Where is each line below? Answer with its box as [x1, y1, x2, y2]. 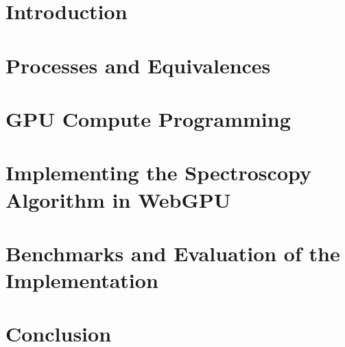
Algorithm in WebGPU [5, 185, 231, 213]
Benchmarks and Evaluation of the [5, 239, 340, 267]
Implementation [5, 266, 158, 294]
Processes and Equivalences [5, 51, 271, 79]
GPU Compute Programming [5, 104, 291, 132]
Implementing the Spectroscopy [5, 158, 311, 187]
